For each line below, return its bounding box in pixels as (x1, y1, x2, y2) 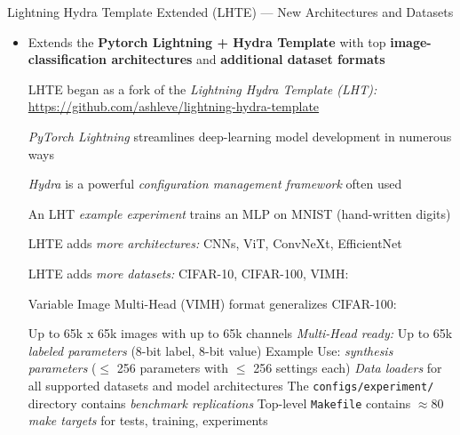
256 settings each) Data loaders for (253, 358, 442, 377)
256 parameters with (116, 358, 229, 377)
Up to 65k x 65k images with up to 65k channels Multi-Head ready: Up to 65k (28, 324, 453, 342)
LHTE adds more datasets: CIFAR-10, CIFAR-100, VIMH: (28, 263, 349, 282)
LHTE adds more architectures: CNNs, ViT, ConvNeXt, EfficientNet (28, 234, 402, 253)
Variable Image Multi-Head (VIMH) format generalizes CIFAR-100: (28, 294, 397, 312)
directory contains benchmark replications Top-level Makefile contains (28, 393, 411, 412)
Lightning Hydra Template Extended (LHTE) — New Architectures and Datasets (7, 3, 454, 20)
